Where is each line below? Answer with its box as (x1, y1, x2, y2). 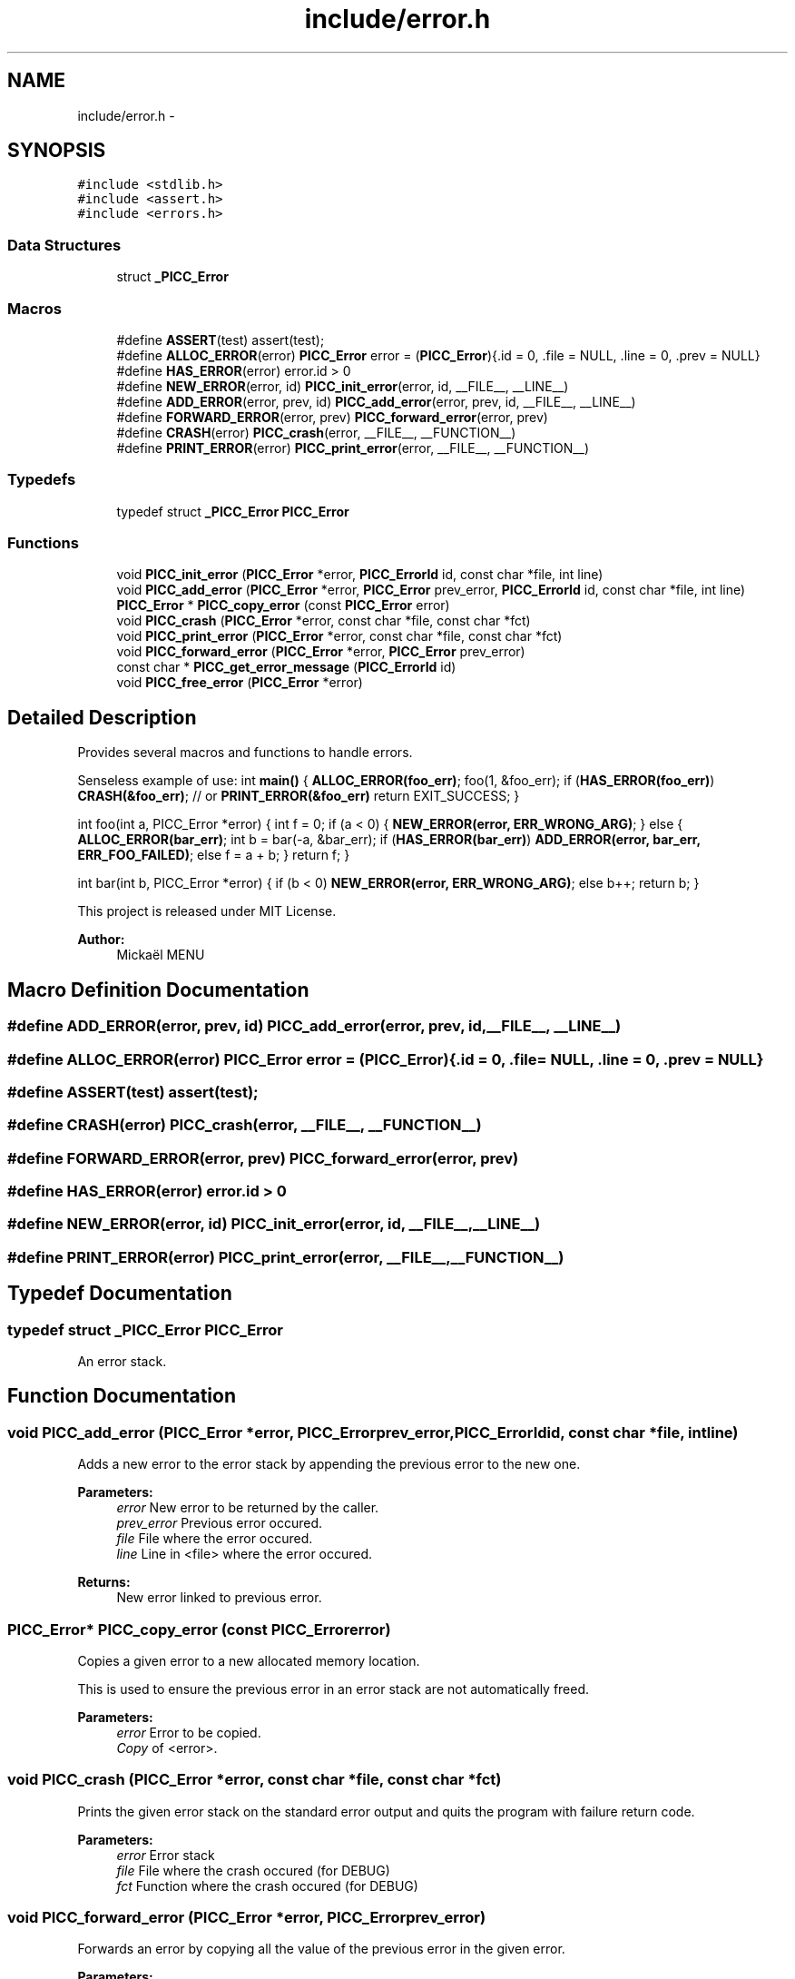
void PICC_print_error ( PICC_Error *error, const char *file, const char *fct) (116, 628, 563, 645)
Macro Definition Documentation (7, 978, 309, 1001)
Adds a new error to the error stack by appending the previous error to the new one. (77, 1456, 581, 1472)
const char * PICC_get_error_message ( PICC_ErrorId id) (116, 659, 456, 675)
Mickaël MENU (116, 947, 205, 963)
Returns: (77, 1574, 131, 1590)
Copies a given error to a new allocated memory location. (77, 1652, 420, 1669)
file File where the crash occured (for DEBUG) (116, 1862, 390, 1878)
